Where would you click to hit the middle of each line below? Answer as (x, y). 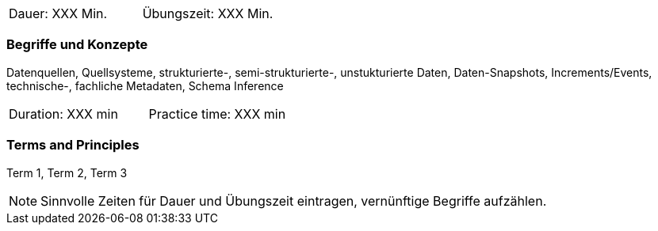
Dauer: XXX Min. (58, 13)
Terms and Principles (73, 145)
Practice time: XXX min (217, 114)
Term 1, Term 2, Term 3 (67, 172)
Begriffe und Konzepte (77, 45)
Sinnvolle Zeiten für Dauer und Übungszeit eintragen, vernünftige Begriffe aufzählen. (294, 201)
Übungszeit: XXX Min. (208, 13)
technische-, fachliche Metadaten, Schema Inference (145, 85)
